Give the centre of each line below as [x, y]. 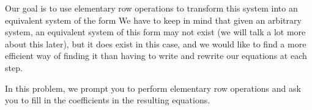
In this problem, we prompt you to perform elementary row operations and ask [153, 88]
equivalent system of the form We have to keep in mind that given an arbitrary [153, 20]
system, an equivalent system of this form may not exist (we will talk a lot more [155, 32]
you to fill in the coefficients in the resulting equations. [108, 100]
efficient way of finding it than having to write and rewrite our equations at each [156, 56]
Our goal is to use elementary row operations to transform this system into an [151, 8]
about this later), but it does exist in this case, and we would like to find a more [156, 43]
